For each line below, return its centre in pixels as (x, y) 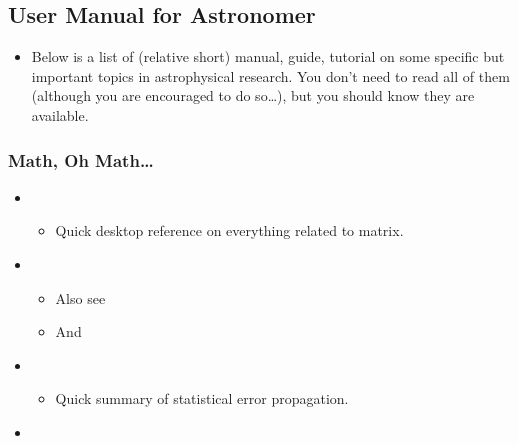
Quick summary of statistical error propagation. (202, 398)
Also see (80, 297)
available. (60, 114)
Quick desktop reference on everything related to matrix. (229, 230)
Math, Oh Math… (81, 159)
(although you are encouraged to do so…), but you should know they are (253, 95)
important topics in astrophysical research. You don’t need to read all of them (270, 75)
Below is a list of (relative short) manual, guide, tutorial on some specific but (268, 56)
